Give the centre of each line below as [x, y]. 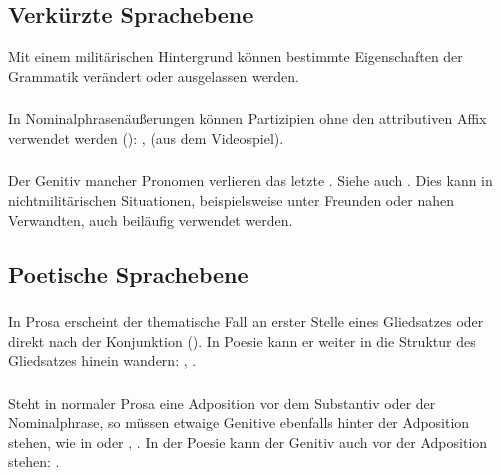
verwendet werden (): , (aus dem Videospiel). [146, 137]
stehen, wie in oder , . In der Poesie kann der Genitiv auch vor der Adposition [248, 441]
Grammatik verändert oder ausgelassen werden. [154, 75]
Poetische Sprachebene [128, 273]
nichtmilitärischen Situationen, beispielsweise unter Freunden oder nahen [231, 200]
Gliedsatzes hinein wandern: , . [102, 360]
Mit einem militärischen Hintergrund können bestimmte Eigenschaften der [235, 56]
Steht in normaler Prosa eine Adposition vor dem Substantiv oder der [222, 402]
